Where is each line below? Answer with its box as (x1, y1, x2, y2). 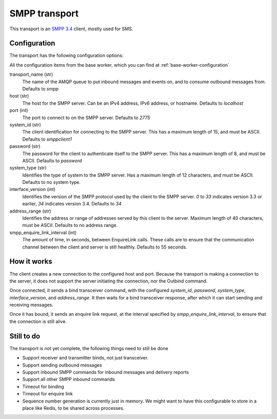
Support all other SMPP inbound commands (22, 376, 115, 383)
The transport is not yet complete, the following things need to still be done (9, 345, 169, 351)
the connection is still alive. (9, 318, 67, 325)
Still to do (9, 332, 41, 340)
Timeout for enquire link (22, 391, 73, 397)
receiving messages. (9, 302, 54, 308)
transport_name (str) (9, 71, 53, 78)
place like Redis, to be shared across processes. (22, 405, 125, 411)
